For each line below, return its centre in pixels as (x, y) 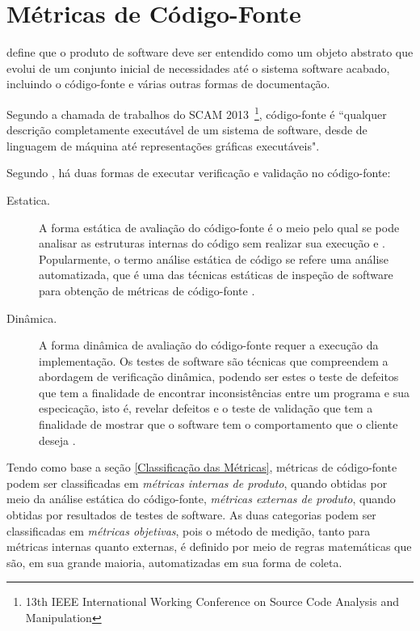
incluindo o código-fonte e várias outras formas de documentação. (168, 84)
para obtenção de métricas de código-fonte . (147, 290)
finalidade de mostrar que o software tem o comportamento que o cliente (218, 424)
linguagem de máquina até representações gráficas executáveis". (163, 145)
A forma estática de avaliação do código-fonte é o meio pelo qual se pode (219, 227)
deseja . (57, 440)
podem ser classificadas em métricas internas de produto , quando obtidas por (197, 483)
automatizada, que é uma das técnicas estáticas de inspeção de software (216, 275)
